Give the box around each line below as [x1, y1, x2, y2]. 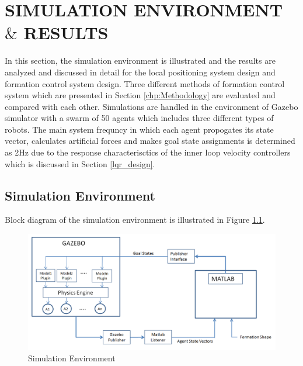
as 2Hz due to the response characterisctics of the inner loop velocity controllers [5, 146, 291, 158]
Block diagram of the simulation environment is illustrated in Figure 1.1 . [5, 213, 265, 226]
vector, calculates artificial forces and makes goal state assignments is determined [5, 134, 295, 147]
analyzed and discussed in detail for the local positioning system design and [5, 65, 276, 78]
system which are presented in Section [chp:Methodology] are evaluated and [5, 89, 276, 101]
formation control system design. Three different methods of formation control [5, 77, 285, 89]
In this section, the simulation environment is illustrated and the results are [5, 54, 276, 67]
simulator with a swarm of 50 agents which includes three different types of [5, 112, 274, 124]
